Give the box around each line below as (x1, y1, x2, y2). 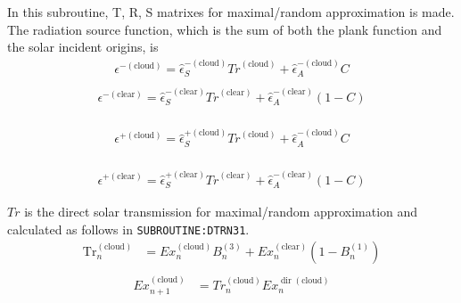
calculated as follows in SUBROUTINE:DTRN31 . (7, 219, 250, 238)
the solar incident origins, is (7, 37, 159, 56)
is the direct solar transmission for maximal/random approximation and (24, 201, 418, 220)
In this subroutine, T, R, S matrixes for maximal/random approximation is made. (7, 3, 455, 20)
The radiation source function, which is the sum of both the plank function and (7, 20, 442, 38)
